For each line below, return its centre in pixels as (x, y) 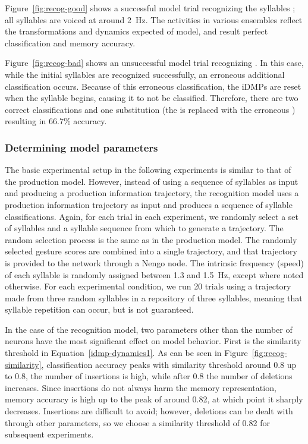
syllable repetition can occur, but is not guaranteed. (99, 309)
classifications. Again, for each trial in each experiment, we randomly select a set (152, 216)
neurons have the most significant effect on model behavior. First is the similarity (153, 341)
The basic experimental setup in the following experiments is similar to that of (148, 170)
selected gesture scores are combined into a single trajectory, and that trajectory (151, 251)
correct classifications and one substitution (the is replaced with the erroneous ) (150, 109)
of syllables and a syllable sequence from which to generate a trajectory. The (144, 228)
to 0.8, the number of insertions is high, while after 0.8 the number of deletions (149, 376)
